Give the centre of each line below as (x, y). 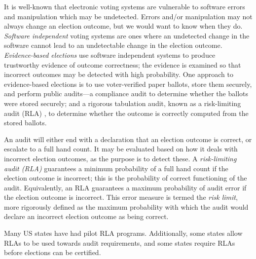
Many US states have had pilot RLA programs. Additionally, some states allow (123, 233)
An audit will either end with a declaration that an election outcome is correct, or (128, 139)
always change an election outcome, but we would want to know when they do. (123, 26)
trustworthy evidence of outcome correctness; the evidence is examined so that (123, 64)
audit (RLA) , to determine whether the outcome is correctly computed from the (126, 113)
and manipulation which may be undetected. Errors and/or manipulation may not (128, 16)
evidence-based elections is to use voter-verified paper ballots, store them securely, (128, 84)
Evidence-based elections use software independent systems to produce (110, 55)
